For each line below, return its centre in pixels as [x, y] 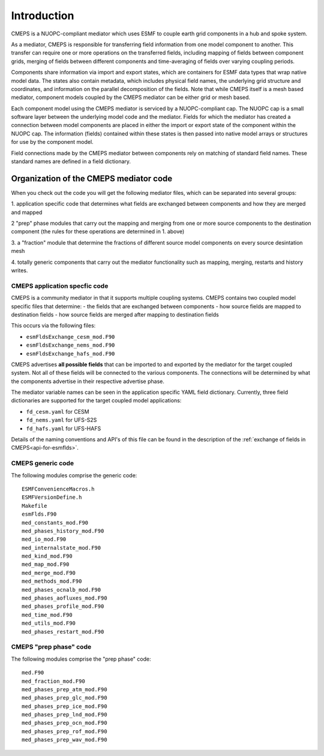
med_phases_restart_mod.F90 [63, 632]
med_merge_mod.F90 [49, 573]
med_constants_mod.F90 [55, 522]
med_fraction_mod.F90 [53, 681]
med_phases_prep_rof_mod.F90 [64, 731]
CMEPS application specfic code [60, 286]
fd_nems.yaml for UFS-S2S [61, 420]
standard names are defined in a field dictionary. [71, 161]
